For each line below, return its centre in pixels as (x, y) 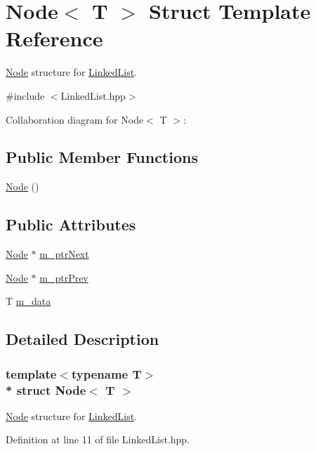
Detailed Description (83, 339)
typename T (106, 373)
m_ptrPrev (64, 277)
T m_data (28, 301)
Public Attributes (71, 224)
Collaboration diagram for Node (75, 119)
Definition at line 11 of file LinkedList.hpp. (98, 439)
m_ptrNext (64, 254)
